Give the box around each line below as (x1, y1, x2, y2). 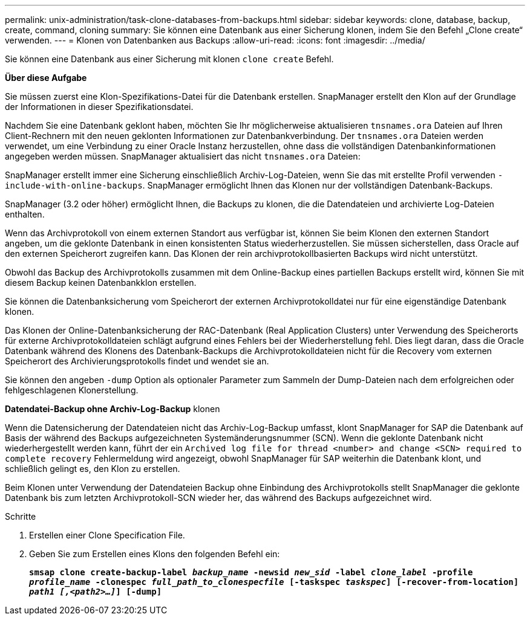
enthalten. (5, 209, 45, 219)
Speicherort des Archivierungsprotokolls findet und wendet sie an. (5, 356, 269, 366)
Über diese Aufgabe (5, 73, 87, 83)
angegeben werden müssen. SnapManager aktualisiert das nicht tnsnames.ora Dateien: (5, 151, 361, 161)
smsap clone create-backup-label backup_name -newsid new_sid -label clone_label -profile (29, 567, 473, 577)
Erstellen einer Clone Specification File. (29, 530, 185, 540)
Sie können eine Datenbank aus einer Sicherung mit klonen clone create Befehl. (5, 54, 334, 64)
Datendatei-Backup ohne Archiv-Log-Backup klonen (5, 404, 220, 414)
